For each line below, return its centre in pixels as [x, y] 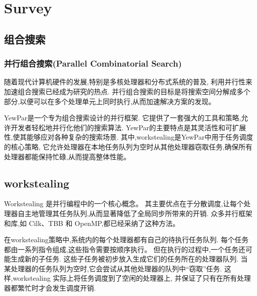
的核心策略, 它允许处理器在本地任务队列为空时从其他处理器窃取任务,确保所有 [128, 146]
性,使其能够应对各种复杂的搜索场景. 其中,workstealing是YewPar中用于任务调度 [128, 137]
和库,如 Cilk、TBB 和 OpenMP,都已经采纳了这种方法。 [92, 223]
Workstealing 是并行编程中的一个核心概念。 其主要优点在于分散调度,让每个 [124, 203]
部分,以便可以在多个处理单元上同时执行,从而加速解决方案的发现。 [110, 101]
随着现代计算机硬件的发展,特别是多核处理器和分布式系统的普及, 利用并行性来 [128, 82]
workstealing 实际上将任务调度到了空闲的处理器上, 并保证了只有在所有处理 [132, 278]
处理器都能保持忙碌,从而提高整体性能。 [67, 156]
